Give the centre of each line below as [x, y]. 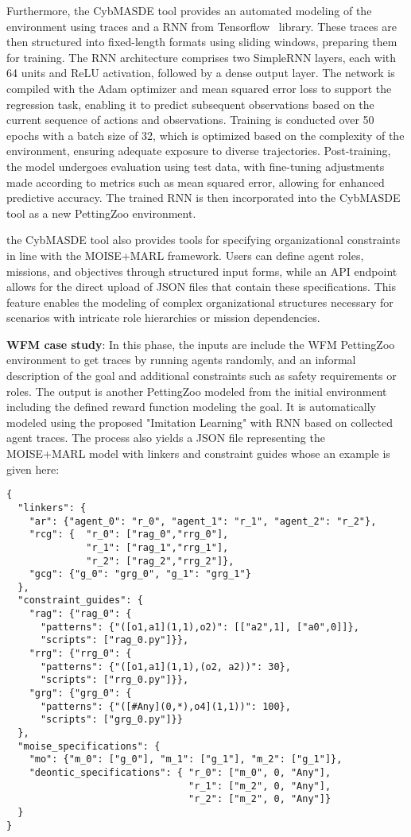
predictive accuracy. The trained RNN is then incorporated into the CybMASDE [204, 198]
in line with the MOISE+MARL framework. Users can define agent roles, [185, 255]
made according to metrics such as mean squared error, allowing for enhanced [196, 182]
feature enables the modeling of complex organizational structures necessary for [200, 302]
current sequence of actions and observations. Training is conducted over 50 [190, 120]
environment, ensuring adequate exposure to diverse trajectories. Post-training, [199, 151]
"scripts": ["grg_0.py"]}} [111, 720]
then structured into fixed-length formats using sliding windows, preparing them [202, 42]
